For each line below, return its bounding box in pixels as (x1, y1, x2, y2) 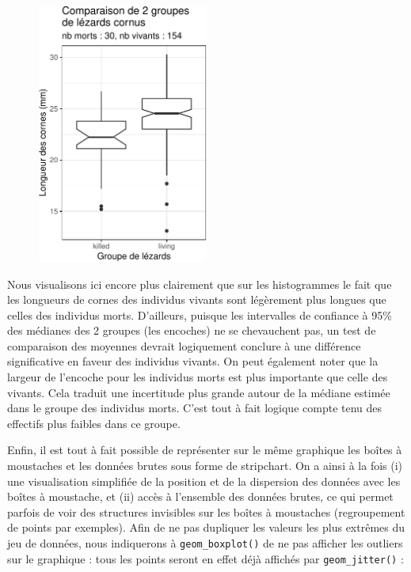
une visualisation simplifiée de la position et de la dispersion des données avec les (7, 472, 401, 489)
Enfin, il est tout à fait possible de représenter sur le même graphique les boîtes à (7, 441, 402, 458)
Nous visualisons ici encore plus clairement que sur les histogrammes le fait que (7, 275, 392, 292)
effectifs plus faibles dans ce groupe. (7, 415, 181, 431)
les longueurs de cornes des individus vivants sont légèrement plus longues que (7, 291, 386, 308)
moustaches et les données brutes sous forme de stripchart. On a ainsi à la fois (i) (7, 457, 403, 474)
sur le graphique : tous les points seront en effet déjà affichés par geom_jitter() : (7, 550, 404, 566)
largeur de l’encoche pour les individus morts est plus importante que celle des (7, 369, 388, 385)
